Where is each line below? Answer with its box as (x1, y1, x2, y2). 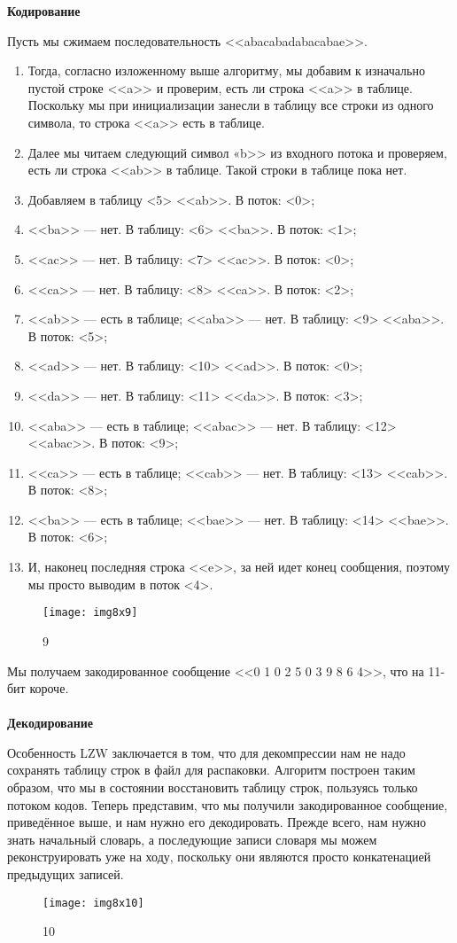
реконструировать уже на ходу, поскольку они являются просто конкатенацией (7, 847, 431, 866)
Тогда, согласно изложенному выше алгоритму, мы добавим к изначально (27, 61, 425, 80)
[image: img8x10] (43, 896, 144, 909)
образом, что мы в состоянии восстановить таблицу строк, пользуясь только (7, 778, 418, 797)
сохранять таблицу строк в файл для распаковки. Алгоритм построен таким (7, 760, 415, 779)
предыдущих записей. (7, 865, 124, 884)
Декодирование (7, 713, 93, 732)
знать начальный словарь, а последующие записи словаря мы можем (7, 830, 377, 848)
